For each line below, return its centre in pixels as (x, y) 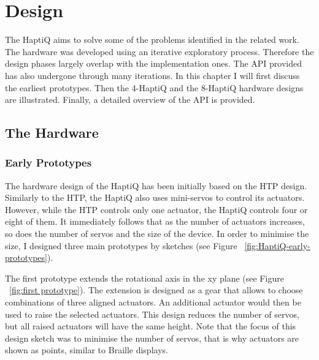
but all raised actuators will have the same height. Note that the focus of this (151, 326)
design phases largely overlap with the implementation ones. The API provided (154, 63)
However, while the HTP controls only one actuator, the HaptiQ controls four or (156, 209)
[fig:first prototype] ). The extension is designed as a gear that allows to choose (156, 290)
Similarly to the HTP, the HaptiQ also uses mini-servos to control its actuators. (155, 197)
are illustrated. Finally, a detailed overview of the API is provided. (130, 99)
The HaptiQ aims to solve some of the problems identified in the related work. (152, 39)
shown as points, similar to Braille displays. (86, 350)
